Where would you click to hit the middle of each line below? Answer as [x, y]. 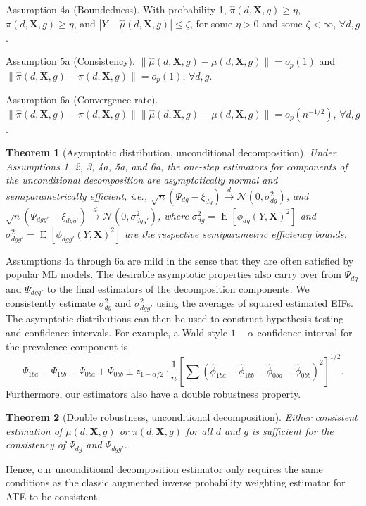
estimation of [34, 430]
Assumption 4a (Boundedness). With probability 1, [116, 9]
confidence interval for [305, 332]
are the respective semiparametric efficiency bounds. [236, 233]
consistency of [36, 444]
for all [199, 430]
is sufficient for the [292, 430]
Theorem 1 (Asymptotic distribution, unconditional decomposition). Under [171, 152]
